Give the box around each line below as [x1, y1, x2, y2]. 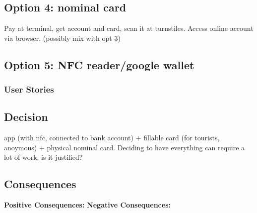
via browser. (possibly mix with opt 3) [4, 32, 121, 43]
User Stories [4, 83, 54, 96]
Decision [4, 109, 48, 124]
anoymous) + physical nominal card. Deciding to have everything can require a [4, 142, 245, 152]
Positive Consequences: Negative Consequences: [4, 200, 171, 210]
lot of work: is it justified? [4, 152, 83, 162]
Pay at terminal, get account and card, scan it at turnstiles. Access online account [4, 23, 254, 33]
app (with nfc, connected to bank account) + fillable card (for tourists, [4, 132, 220, 143]
